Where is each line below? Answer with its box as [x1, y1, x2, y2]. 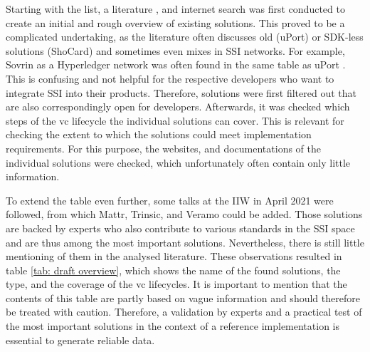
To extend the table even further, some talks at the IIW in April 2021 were [6, 192, 334, 207]
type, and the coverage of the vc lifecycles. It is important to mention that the [6, 276, 347, 291]
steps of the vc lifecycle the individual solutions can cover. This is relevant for [6, 113, 344, 128]
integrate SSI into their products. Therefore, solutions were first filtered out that [6, 85, 356, 100]
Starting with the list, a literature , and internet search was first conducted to [6, 1, 345, 16]
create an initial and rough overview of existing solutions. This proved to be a [6, 15, 345, 30]
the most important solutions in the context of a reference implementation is [6, 319, 340, 333]
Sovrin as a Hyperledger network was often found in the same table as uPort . [6, 57, 346, 72]
